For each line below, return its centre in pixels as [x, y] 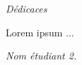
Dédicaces [27, 8]
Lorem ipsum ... [40, 32]
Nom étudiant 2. [41, 56]
